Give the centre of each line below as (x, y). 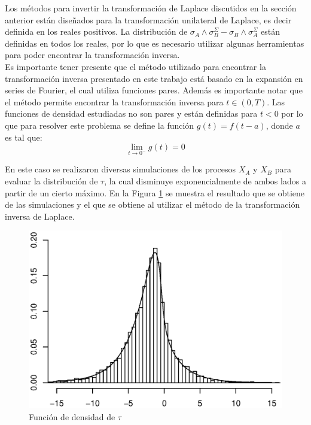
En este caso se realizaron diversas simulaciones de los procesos (121, 169)
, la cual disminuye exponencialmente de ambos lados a (205, 180)
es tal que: (24, 137)
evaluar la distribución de (51, 180)
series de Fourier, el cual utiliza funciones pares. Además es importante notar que (154, 90)
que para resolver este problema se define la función (100, 125)
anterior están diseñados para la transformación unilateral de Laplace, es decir (148, 19)
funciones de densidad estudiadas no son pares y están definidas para (131, 113)
